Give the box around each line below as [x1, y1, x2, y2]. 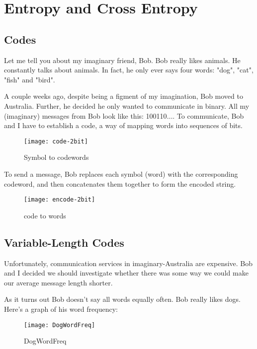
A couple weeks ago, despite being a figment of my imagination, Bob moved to [4, 91, 243, 101]
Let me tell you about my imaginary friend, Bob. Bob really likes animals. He [4, 55, 241, 65]
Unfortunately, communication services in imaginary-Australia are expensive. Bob [4, 258, 253, 268]
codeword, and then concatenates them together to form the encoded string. [4, 178, 236, 189]
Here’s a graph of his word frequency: [4, 304, 118, 314]
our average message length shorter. [4, 277, 113, 287]
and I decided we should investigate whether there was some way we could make [4, 268, 249, 278]
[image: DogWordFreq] [24, 321, 95, 329]
